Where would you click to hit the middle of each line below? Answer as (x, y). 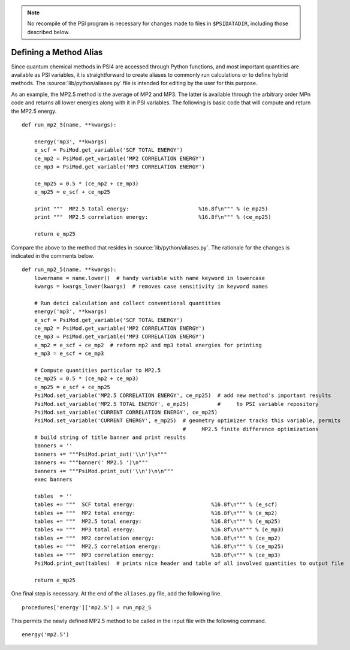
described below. (49, 32)
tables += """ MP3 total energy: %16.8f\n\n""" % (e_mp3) (159, 530)
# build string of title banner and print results (110, 437)
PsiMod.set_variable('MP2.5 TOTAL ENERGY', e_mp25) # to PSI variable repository (176, 404)
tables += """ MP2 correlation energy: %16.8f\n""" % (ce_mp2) (157, 538)
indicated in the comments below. (53, 255)
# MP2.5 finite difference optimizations (251, 429)
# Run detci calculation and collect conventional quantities (127, 303)
